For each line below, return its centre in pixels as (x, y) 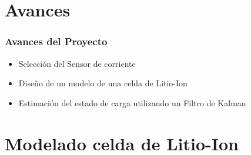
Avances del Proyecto (56, 41)
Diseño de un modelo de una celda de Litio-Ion (103, 83)
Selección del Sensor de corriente (77, 63)
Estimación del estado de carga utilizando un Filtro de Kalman (132, 102)
